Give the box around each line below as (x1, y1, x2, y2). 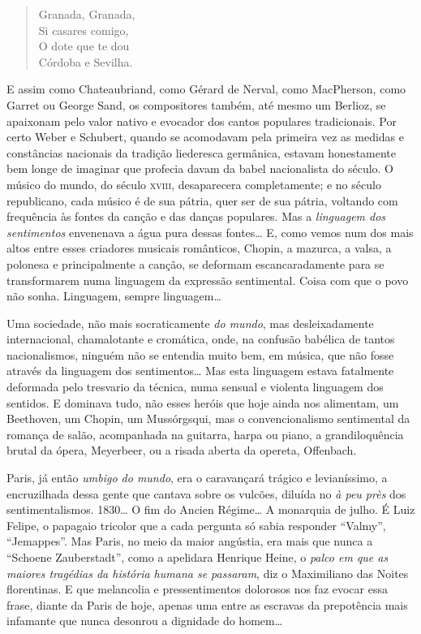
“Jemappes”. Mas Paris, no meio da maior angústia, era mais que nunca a (6, 533, 373, 550)
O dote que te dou (38, 37, 130, 54)
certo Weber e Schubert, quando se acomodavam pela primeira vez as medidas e (6, 128, 404, 145)
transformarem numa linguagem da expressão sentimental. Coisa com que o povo (6, 271, 409, 288)
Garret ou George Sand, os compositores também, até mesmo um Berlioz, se (6, 96, 386, 113)
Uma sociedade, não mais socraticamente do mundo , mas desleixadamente (6, 314, 374, 331)
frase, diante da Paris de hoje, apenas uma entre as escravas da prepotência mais (6, 596, 408, 613)
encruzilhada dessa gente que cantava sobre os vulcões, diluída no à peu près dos (6, 485, 406, 502)
